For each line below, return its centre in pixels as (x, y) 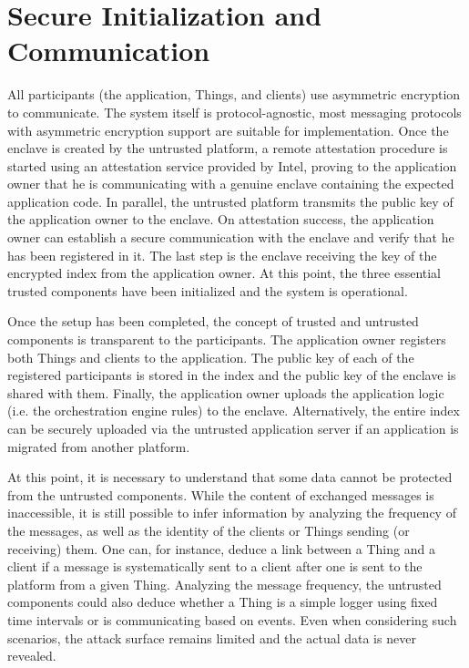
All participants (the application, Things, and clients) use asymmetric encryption (234, 94)
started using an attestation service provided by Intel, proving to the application (232, 165)
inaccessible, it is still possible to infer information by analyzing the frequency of (232, 513)
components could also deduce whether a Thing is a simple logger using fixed (223, 602)
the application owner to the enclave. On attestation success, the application (221, 219)
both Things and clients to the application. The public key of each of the (211, 357)
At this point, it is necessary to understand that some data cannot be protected (230, 477)
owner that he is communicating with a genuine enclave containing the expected (231, 184)
